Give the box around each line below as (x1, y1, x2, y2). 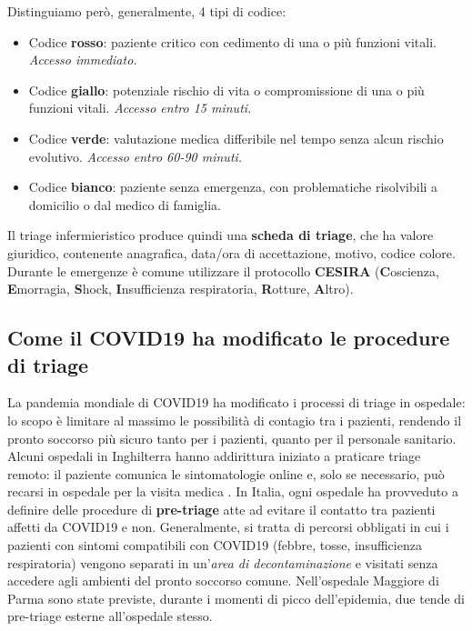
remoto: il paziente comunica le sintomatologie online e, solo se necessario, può (7, 464, 445, 483)
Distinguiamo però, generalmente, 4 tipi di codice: (7, 2, 286, 20)
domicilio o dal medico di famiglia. (28, 195, 221, 214)
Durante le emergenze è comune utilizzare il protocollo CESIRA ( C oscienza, (7, 261, 439, 280)
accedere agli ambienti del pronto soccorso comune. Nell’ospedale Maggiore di (7, 571, 439, 590)
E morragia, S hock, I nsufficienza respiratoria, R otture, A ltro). (7, 279, 354, 298)
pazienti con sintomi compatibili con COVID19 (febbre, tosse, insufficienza (7, 536, 422, 555)
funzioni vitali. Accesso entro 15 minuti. (28, 98, 252, 117)
